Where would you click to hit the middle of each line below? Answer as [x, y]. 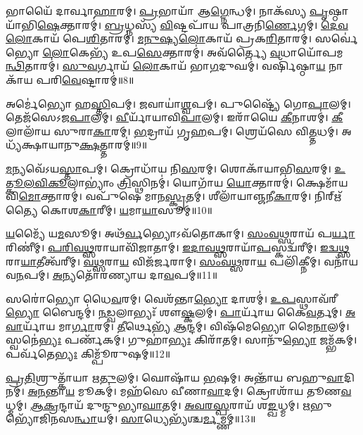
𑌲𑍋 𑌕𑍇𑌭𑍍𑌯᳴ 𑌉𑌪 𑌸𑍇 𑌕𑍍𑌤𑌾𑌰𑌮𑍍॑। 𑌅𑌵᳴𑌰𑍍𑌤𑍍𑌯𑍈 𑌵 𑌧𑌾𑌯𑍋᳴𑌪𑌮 [193, 52]
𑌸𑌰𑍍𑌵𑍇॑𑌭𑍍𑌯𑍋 [336, 38]
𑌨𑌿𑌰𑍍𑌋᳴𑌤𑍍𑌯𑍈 [328, 196]
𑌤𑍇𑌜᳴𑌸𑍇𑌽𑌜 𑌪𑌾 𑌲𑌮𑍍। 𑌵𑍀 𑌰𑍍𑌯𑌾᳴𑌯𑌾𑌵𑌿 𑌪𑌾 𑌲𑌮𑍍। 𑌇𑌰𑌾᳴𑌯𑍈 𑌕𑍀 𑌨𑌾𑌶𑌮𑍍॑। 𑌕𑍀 [174, 117]
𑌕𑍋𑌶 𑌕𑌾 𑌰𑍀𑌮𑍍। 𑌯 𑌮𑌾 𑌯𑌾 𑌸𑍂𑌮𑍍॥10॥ [127, 209]
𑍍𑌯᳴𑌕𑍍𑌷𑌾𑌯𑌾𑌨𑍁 [43, 145]
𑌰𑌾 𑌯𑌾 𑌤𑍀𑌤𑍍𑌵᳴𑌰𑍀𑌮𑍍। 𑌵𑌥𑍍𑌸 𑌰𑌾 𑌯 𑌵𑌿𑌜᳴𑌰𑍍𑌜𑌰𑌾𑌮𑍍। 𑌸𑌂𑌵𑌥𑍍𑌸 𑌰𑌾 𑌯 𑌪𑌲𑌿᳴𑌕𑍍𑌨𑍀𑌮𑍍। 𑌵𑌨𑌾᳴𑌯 [182, 261]
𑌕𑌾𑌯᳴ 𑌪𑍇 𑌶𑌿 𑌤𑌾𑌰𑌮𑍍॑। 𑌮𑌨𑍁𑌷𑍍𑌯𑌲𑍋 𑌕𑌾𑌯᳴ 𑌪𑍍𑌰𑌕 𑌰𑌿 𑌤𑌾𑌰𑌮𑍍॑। [172, 38]
